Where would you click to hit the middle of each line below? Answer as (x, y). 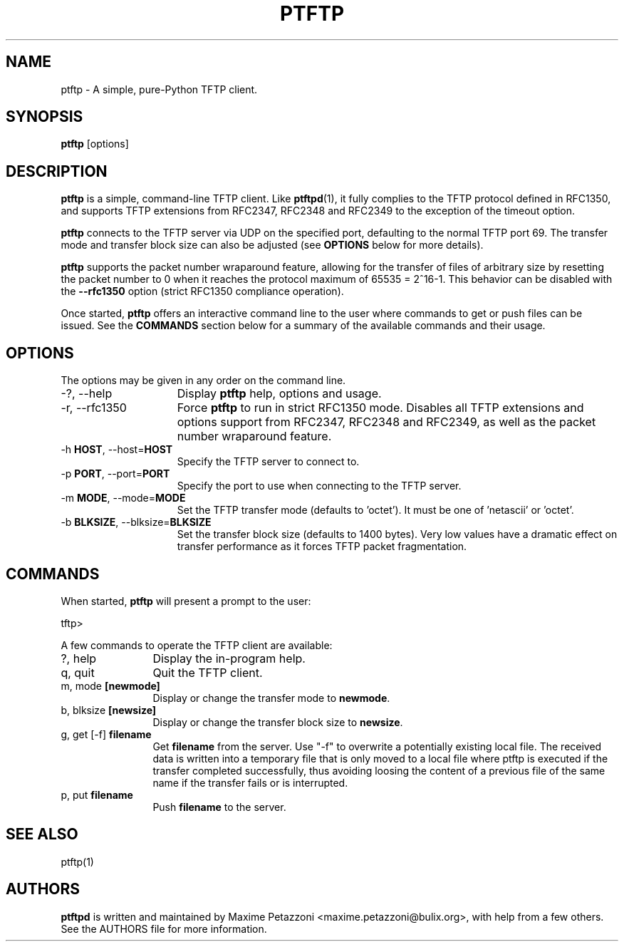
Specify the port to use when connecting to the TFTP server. (319, 486)
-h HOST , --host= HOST (117, 450)
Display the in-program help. (229, 658)
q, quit (78, 672)
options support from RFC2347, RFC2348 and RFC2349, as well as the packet (386, 422)
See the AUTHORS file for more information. (164, 928)
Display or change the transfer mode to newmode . (271, 698)
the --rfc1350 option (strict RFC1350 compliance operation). (202, 291)
